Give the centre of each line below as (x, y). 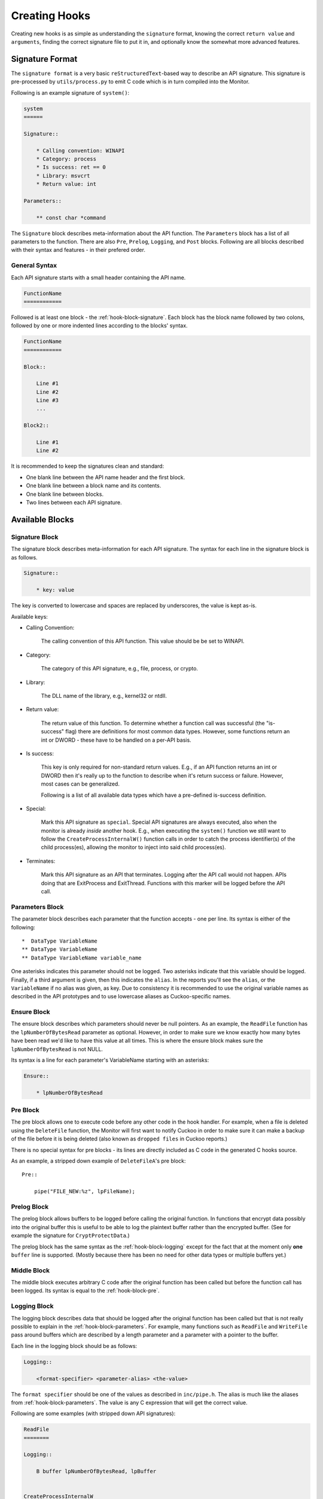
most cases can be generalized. (80, 784)
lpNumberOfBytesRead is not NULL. (57, 1049)
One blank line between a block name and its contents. (94, 486)
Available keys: (29, 616)
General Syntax (34, 266)
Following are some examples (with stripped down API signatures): (93, 1414)
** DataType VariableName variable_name (82, 958)
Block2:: (36, 425)
